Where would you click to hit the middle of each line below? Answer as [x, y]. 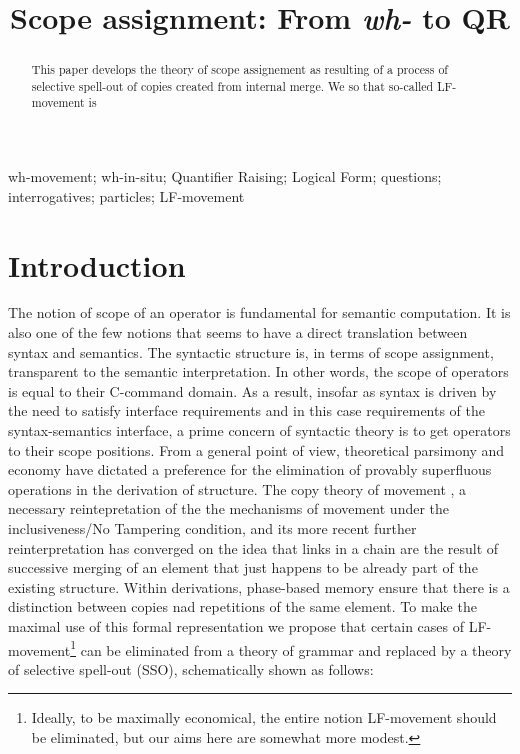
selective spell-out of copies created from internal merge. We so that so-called [232, 85]
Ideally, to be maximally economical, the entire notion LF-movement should [264, 717]
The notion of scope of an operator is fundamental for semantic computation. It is [259, 312]
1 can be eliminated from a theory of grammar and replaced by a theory [291, 648]
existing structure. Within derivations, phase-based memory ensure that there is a [259, 586]
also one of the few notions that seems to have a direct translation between [238, 332]
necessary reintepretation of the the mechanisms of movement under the [229, 508]
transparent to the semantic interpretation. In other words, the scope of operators [258, 371]
